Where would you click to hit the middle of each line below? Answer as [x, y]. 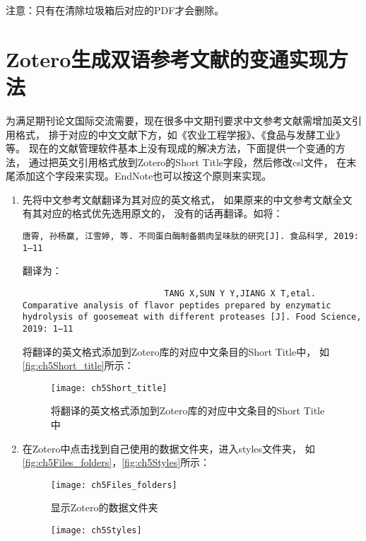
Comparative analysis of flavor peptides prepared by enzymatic [177, 305]
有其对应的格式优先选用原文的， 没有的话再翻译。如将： [153, 213]
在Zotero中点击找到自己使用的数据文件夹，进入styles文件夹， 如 [169, 448]
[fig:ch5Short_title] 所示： [78, 365]
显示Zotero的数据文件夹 [104, 507]
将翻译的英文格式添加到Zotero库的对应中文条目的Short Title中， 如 [176, 351]
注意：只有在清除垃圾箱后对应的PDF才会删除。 [115, 10]
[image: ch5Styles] [96, 531]
